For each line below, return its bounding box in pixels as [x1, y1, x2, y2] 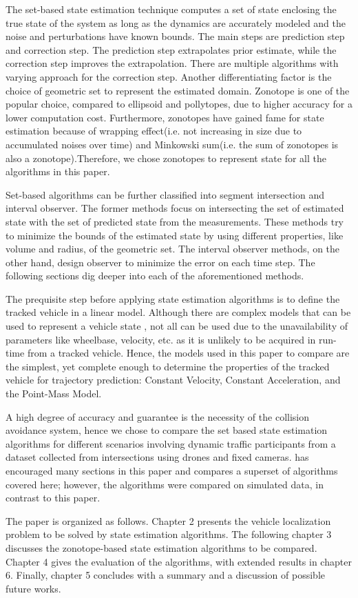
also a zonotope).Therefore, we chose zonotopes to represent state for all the [6, 150, 327, 165]
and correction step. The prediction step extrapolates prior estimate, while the [6, 42, 337, 57]
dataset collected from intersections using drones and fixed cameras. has [6, 450, 309, 464]
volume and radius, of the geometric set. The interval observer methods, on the [6, 241, 340, 256]
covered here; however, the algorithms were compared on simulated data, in [6, 477, 324, 491]
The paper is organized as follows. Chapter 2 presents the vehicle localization [6, 513, 331, 528]
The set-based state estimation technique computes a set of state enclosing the [6, 2, 337, 16]
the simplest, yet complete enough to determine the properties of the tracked [6, 359, 330, 373]
